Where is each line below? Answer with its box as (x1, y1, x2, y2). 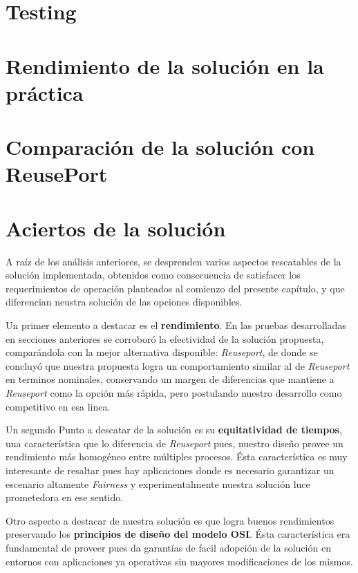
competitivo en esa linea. (6, 399, 111, 413)
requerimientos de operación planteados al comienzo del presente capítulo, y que (6, 281, 345, 295)
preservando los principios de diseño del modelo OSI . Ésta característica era (6, 527, 350, 541)
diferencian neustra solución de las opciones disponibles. (6, 294, 243, 309)
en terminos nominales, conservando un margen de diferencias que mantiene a (6, 372, 335, 386)
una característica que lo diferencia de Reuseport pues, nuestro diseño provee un (6, 435, 343, 450)
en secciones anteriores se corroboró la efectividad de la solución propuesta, (6, 331, 324, 346)
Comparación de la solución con (6, 133, 315, 161)
